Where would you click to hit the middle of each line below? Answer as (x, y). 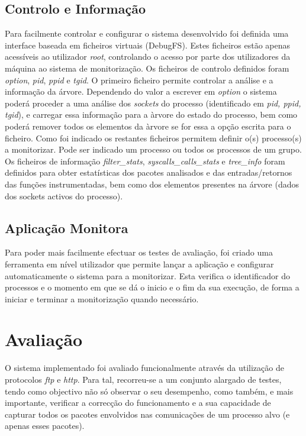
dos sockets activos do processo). (64, 196)
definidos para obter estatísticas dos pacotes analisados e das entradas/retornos (149, 172)
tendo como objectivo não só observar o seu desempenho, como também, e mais (149, 391)
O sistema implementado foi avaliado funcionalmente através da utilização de (144, 368)
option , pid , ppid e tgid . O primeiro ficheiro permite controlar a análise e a (139, 80)
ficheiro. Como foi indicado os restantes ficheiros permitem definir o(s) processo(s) (153, 138)
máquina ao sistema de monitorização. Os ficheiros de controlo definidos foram (147, 68)
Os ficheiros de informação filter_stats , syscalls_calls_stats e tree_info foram (145, 161)
